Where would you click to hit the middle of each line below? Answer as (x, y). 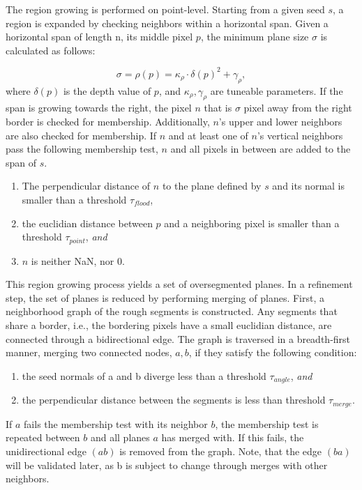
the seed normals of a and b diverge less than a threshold (144, 375)
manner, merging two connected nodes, (89, 352)
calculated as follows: (51, 50)
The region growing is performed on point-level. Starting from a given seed (165, 9)
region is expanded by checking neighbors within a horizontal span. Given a (167, 23)
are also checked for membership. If (81, 135)
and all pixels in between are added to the (261, 149)
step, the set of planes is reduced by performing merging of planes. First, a (165, 297)
